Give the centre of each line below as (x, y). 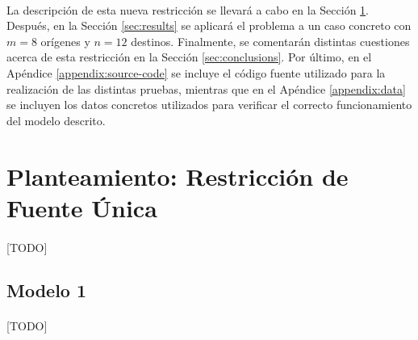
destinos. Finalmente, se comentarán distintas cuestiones (270, 41)
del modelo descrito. (56, 120)
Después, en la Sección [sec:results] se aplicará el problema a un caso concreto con (209, 25)
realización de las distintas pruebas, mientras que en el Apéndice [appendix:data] (206, 88)
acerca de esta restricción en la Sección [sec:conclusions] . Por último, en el (189, 57)
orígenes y (65, 41)
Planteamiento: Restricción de (178, 176)
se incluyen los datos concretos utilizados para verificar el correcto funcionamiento (209, 105)
